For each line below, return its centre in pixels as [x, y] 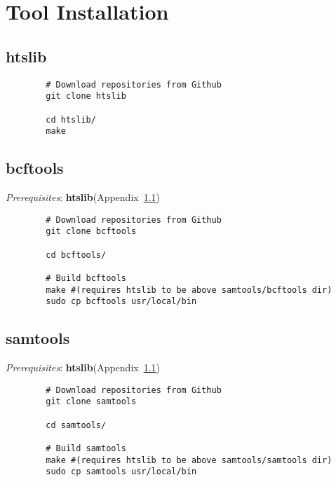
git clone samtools [91, 402]
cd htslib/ [71, 119]
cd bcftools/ [76, 255]
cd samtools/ [76, 425]
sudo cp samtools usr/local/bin [121, 472]
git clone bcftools [91, 232]
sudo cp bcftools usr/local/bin [121, 302]
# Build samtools [86, 448]
